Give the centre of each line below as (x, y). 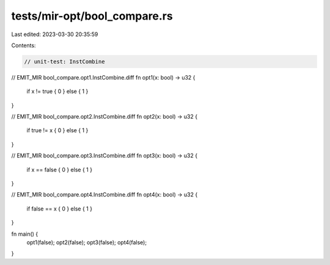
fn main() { (25, 234)
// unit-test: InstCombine (64, 62)
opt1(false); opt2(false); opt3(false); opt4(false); (86, 242)
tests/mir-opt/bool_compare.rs (92, 16)
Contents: (24, 45)
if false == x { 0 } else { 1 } (60, 209)
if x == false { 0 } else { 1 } (60, 170)
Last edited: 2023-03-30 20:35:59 (55, 34)
